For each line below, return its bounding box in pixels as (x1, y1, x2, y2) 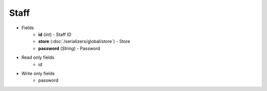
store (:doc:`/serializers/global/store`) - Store (38, 39, 131, 45)
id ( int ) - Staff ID (38, 31, 72, 37)
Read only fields (21, 54, 54, 60)
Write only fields (21, 70, 55, 76)
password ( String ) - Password (38, 45, 100, 51)
